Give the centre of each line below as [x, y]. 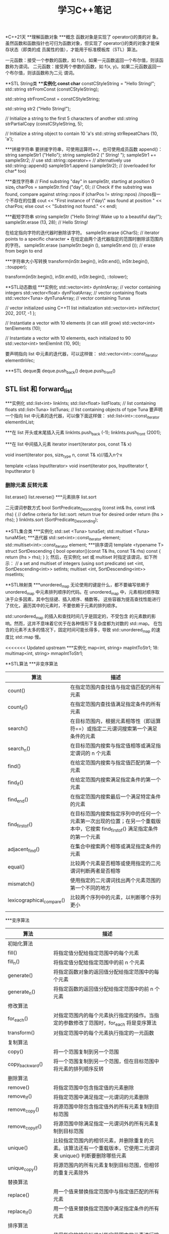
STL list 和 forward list [39, 390]
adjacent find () [24, 850]
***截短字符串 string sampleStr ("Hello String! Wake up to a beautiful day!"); [84, 216]
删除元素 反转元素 [26, 485]
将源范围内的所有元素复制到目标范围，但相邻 [106, 1165]
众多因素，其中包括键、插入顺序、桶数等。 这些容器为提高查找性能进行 [87, 599]
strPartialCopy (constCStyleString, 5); [44, 124]
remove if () [20, 1097]
